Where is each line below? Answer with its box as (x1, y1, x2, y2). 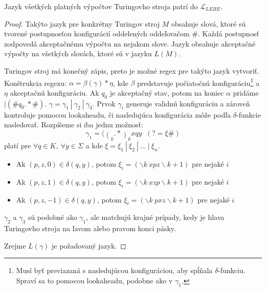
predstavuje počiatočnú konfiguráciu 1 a (137, 76, 260, 88)
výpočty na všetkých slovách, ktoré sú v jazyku (4, 48, 152, 59)
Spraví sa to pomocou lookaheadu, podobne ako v (16, 275, 173, 286)
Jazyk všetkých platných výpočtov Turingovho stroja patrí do (4, 1, 198, 11)
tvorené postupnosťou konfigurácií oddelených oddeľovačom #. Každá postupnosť (4, 28, 259, 39)
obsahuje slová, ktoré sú (171, 18, 246, 29)
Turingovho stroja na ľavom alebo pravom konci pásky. (4, 223, 176, 234)
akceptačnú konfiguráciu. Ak (10, 87, 99, 98)
